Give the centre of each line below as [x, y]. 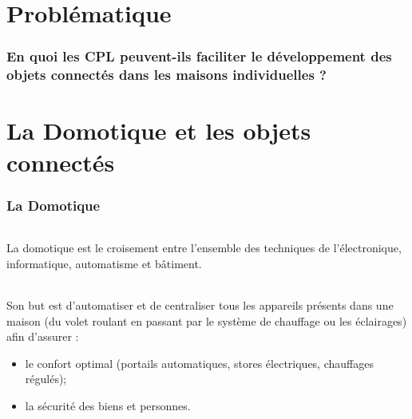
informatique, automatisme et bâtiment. [104, 263]
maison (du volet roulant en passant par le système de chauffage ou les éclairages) [207, 320]
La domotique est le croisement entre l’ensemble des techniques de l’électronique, [204, 248]
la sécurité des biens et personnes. [108, 405]
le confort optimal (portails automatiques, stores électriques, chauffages [199, 363]
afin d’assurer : [43, 336]
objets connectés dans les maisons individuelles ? [166, 75]
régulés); [46, 379]
